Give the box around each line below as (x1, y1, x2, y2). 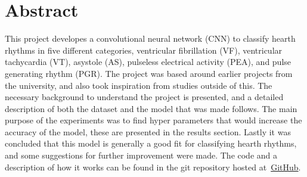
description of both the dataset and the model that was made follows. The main (5, 102, 297, 114)
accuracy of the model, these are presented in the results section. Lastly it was (5, 125, 291, 138)
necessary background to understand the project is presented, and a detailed (5, 91, 284, 103)
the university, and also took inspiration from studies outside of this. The (5, 79, 272, 91)
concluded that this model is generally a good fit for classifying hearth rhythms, (5, 137, 297, 150)
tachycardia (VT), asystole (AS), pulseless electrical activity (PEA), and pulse (5, 55, 292, 68)
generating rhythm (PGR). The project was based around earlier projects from (5, 67, 293, 79)
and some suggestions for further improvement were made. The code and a (5, 149, 278, 162)
